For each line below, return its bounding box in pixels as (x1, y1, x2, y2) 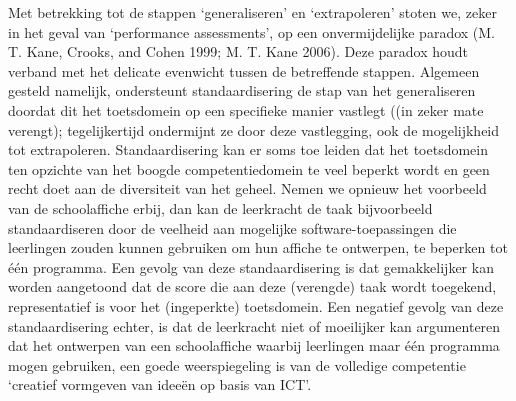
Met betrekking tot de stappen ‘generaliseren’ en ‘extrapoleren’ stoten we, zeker (8, 2, 497, 22)
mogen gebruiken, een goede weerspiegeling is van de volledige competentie (8, 354, 466, 375)
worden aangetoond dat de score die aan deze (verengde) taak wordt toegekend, (8, 276, 497, 297)
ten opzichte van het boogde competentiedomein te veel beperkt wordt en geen (8, 158, 490, 179)
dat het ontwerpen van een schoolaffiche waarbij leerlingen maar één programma (8, 335, 500, 356)
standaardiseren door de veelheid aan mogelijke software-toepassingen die (8, 217, 457, 238)
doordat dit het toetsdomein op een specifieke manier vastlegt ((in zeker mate (8, 99, 484, 120)
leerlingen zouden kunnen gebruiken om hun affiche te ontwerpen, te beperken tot (8, 237, 508, 258)
